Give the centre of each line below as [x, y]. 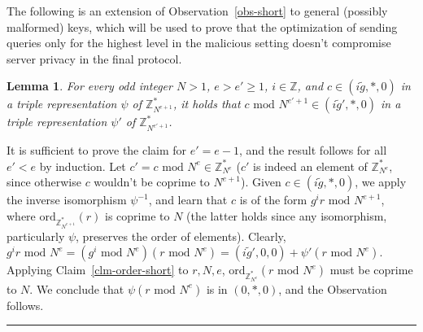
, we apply [381, 182]
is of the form [273, 200]
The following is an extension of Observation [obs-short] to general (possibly [197, 11]
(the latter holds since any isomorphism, [287, 215]
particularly [36, 236]
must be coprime [371, 270]
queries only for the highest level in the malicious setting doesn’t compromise [199, 43]
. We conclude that [77, 288]
